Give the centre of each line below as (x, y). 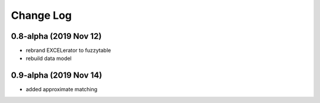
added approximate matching (62, 89)
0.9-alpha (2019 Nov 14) (57, 76)
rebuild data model (49, 58)
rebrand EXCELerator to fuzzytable (68, 51)
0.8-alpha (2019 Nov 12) (56, 36)
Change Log (41, 15)
